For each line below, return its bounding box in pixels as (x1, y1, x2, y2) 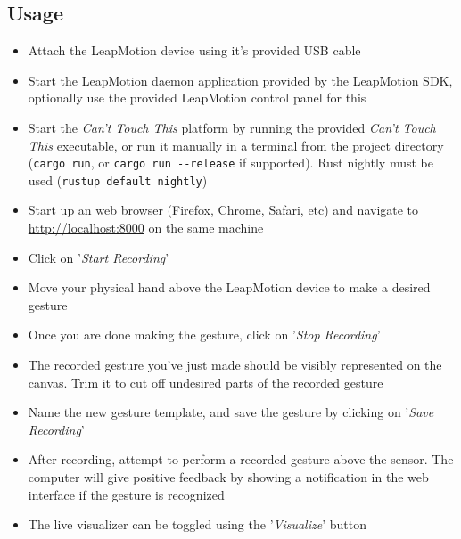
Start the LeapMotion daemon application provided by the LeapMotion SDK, (28, 70, 453, 89)
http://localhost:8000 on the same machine (28, 218, 264, 237)
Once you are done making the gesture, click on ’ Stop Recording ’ (28, 325, 381, 344)
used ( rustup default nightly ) (28, 170, 208, 189)
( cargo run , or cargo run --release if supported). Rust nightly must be (28, 153, 433, 172)
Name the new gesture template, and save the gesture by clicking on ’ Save (28, 403, 434, 421)
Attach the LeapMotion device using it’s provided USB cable (28, 41, 361, 60)
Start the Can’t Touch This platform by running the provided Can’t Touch (28, 118, 436, 136)
